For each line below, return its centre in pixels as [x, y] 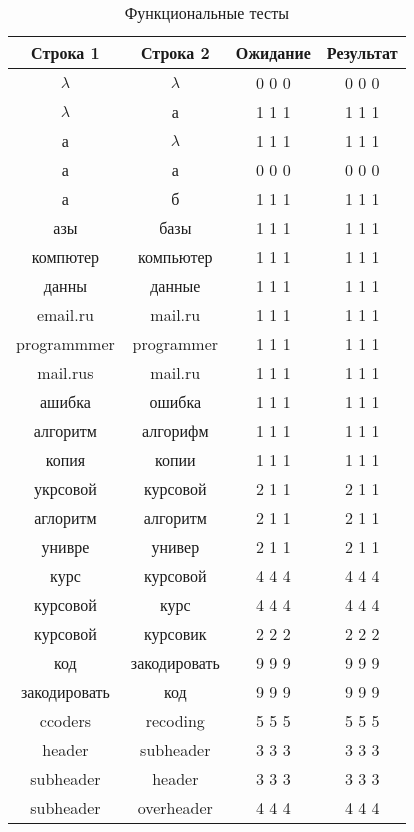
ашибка [65, 401]
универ [175, 546]
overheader [175, 807]
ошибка [175, 401]
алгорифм [175, 430]
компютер [65, 256]
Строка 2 [175, 52]
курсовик [175, 633]
